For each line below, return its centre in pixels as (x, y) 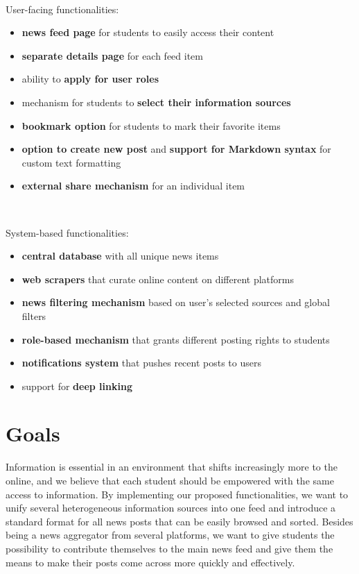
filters (34, 315)
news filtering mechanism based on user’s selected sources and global (176, 302)
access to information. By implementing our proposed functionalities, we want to (177, 494)
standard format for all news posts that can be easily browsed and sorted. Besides (179, 521)
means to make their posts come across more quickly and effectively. (150, 562)
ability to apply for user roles (90, 79)
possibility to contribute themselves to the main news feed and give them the (169, 548)
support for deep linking (77, 386)
